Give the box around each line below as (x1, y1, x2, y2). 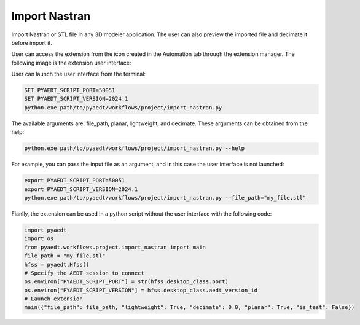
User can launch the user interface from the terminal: (11, 71, 146, 78)
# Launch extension (24, 296, 83, 302)
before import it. (11, 39, 52, 46)
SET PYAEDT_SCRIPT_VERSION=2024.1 (24, 95, 128, 103)
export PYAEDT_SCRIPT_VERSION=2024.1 (24, 186, 138, 193)
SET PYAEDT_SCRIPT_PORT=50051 (24, 87, 115, 94)
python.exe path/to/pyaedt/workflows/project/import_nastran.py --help (24, 145, 245, 152)
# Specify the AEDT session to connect (24, 269, 144, 276)
